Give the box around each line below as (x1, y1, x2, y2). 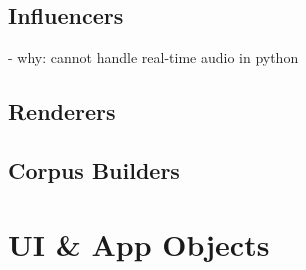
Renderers (8, 96, 116, 127)
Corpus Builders (8, 154, 180, 185)
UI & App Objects (8, 223, 270, 264)
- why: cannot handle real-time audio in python (8, 47, 299, 68)
